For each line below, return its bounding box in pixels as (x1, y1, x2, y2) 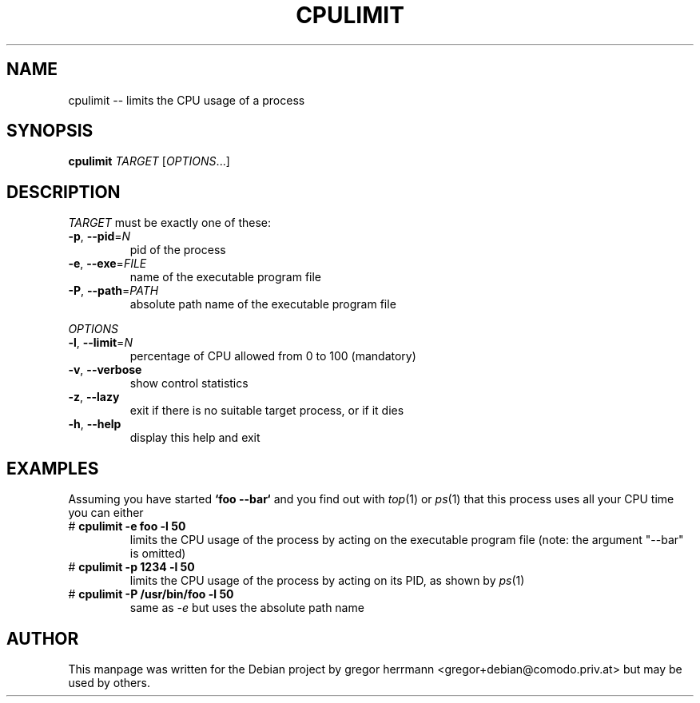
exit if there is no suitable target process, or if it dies (129, 403, 404, 418)
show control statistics (129, 376, 249, 391)
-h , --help (68, 417, 121, 431)
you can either (68, 506, 144, 520)
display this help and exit (129, 431, 261, 445)
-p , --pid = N (68, 229, 131, 244)
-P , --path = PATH (68, 284, 159, 298)
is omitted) (129, 546, 186, 561)
